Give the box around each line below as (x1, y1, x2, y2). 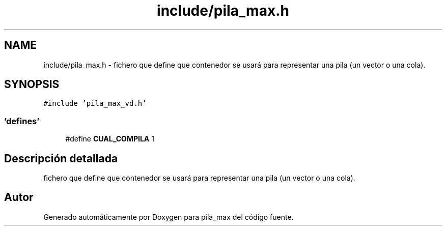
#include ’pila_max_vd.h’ (43, 99, 147, 108)
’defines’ (4, 116, 40, 126)
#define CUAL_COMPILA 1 (65, 134, 154, 143)
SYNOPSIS (4, 78, 60, 91)
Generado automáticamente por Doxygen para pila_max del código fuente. (43, 212, 294, 221)
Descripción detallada (4, 152, 118, 165)
